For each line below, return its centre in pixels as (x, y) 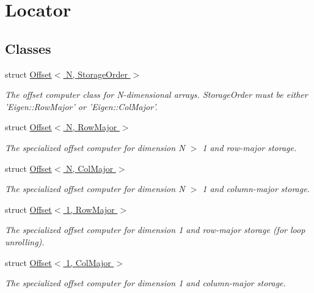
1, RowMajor (90, 209)
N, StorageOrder (97, 74)
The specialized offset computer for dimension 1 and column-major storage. (145, 283)
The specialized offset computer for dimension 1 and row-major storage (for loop (155, 230)
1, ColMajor (89, 262)
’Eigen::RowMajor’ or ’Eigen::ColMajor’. (81, 106)
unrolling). (25, 241)
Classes (28, 48)
